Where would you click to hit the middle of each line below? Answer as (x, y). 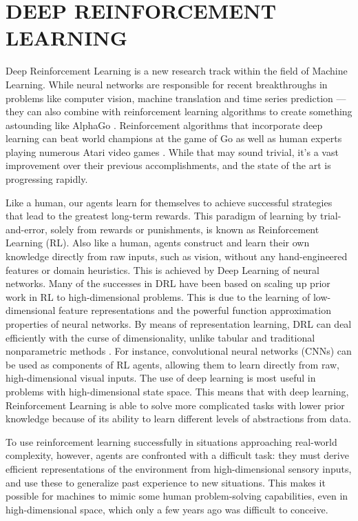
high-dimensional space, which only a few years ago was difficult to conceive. (167, 509)
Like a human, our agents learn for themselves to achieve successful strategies (169, 202)
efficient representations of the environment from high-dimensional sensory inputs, (179, 468)
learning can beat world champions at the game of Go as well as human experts (174, 138)
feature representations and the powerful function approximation (195, 310)
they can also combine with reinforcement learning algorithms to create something (179, 111)
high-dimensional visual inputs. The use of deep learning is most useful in (161, 378)
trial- (331, 216)
